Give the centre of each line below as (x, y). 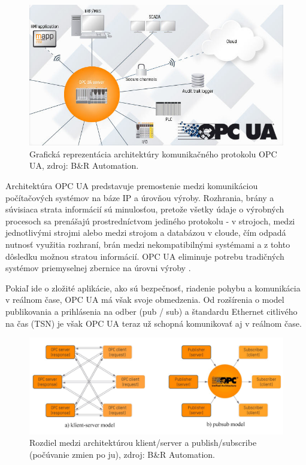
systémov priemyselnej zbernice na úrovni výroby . (98, 268)
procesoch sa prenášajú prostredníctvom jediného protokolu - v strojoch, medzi (150, 221)
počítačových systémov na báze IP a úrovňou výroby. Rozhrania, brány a (140, 197)
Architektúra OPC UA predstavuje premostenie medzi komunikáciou (132, 186)
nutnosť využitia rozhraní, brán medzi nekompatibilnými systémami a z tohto (148, 244)
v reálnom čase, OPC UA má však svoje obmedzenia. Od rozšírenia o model (145, 300)
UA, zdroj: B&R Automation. (84, 165)
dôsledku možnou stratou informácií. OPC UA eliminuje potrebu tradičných (145, 256)
